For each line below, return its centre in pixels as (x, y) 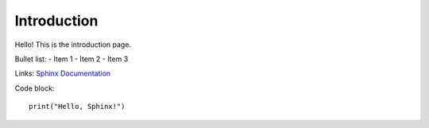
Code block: (35, 88)
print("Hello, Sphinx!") (77, 107)
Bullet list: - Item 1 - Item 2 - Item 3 (71, 59)
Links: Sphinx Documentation (63, 74)
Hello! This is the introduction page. (73, 45)
